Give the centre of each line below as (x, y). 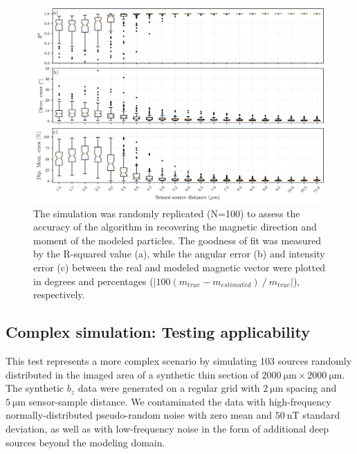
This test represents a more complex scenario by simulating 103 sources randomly (179, 361)
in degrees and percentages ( (93, 281)
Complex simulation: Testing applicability (158, 332)
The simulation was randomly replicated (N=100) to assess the (167, 213)
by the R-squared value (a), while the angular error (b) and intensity (179, 254)
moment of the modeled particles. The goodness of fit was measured (177, 240)
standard (321, 415)
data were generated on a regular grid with (169, 388)
